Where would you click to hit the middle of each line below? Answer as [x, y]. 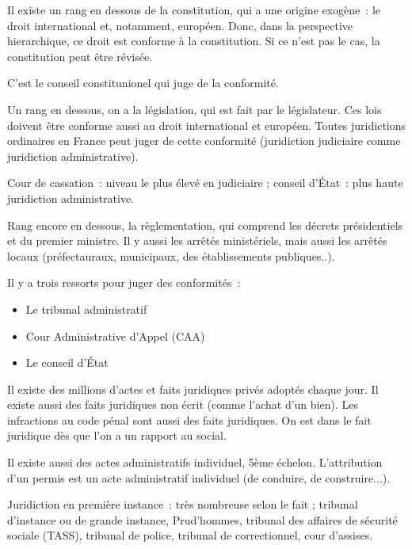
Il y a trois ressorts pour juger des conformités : [124, 282]
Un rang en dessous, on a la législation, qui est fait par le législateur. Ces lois [195, 109]
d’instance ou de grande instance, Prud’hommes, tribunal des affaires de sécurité [202, 519]
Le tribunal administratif [86, 309]
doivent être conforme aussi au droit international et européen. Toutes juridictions [207, 125]
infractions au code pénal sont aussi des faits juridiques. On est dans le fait [189, 419]
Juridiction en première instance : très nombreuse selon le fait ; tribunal [183, 504]
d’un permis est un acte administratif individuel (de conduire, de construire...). [199, 477]
